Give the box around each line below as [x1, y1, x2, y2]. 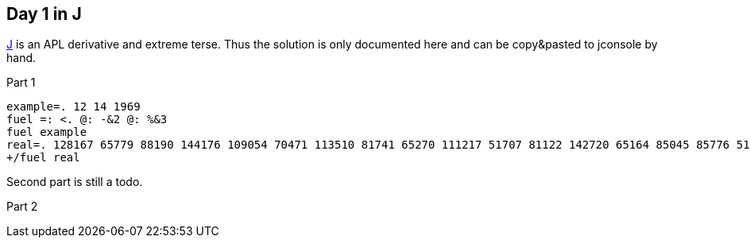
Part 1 [6, 76, 36, 90]
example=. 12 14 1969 [6, 100, 141, 114]
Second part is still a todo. [6, 175, 143, 189]
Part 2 [6, 199, 38, 214]
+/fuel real [6, 151, 80, 165]
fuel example [6, 126, 87, 139]
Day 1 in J [6, 4, 82, 24]
